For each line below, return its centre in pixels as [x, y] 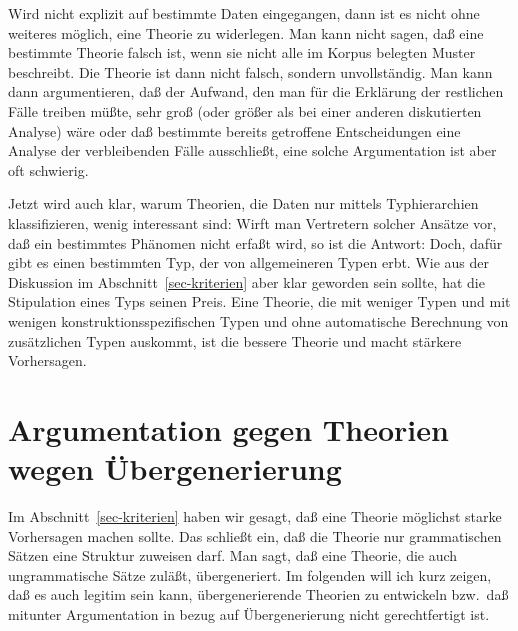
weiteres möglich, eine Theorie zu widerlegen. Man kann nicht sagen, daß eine [246, 32]
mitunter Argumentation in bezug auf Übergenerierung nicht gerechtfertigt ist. [249, 613]
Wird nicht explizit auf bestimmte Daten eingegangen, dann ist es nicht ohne [244, 13]
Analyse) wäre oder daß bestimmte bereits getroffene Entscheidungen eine [234, 130]
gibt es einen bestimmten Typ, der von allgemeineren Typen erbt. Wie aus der [249, 262]
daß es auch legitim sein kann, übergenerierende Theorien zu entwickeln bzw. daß [258, 594]
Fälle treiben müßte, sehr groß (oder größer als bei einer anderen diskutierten [245, 110]
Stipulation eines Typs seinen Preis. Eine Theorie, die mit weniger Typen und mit [259, 301]
